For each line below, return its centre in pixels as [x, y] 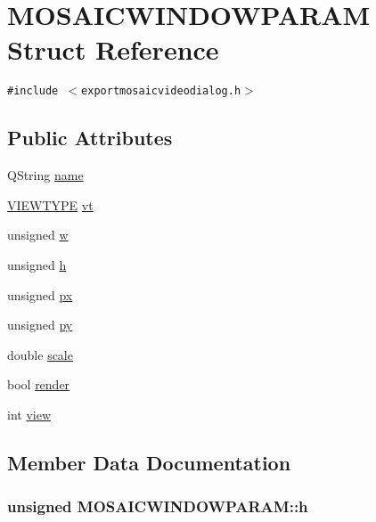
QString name [45, 175]
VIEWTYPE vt [50, 204]
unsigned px [40, 294]
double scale [40, 354]
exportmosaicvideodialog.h [161, 91]
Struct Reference [113, 49]
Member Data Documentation [149, 462]
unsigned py [40, 325]
